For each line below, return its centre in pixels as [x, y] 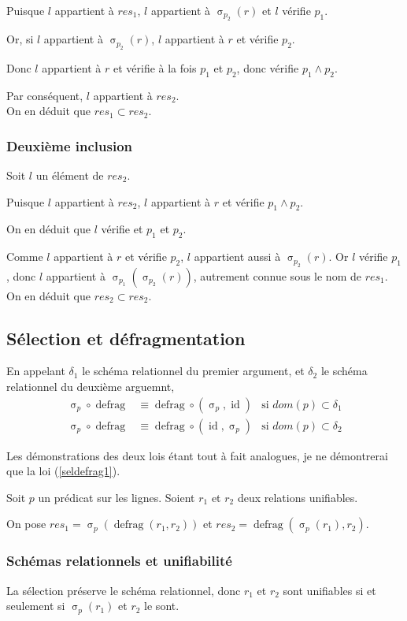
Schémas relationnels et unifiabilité [119, 561]
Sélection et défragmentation [126, 338]
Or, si [20, 39]
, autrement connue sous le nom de [277, 275]
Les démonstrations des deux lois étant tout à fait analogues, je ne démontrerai [197, 455]
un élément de [70, 175]
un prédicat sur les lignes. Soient [117, 497]
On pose [26, 524]
